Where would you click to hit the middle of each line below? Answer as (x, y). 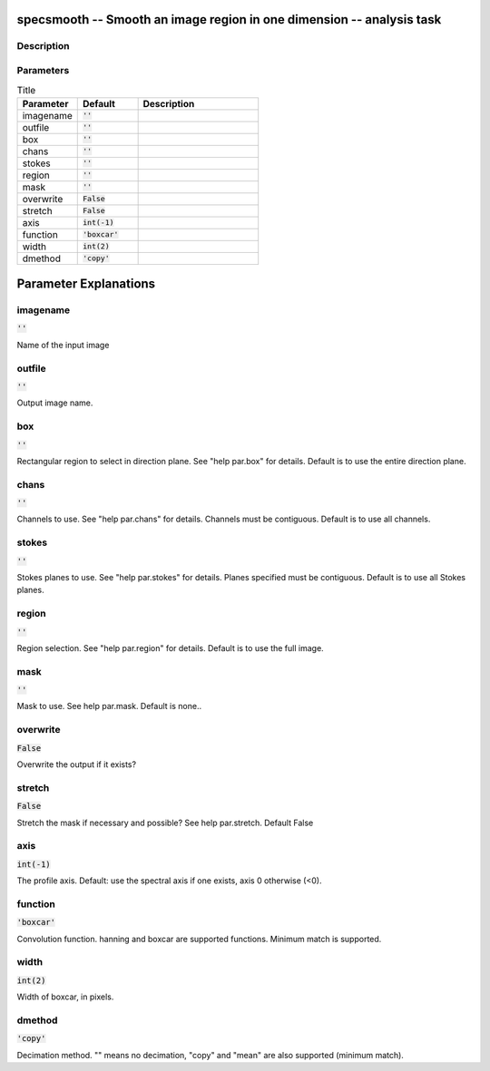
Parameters (43, 70)
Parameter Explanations (86, 284)
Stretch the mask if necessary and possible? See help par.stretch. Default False (165, 823)
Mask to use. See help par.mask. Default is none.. (109, 706)
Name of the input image (63, 345)
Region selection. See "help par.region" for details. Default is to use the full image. (170, 647)
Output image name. (55, 403)
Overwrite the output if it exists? (76, 764)
